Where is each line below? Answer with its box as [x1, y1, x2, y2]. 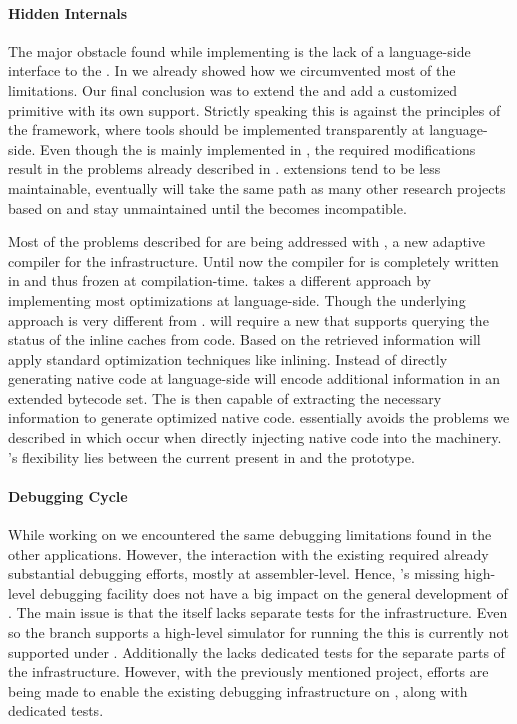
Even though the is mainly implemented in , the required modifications [39, 138, 476, 159]
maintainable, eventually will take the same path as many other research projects [8, 177, 506, 198]
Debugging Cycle [8, 485, 128, 506]
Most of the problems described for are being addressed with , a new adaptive [8, 231, 485, 252]
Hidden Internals [8, 2, 128, 23]
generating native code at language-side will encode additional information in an [8, 368, 501, 389]
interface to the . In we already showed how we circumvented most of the [8, 60, 456, 81]
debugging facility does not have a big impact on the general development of [39, 582, 508, 603]
